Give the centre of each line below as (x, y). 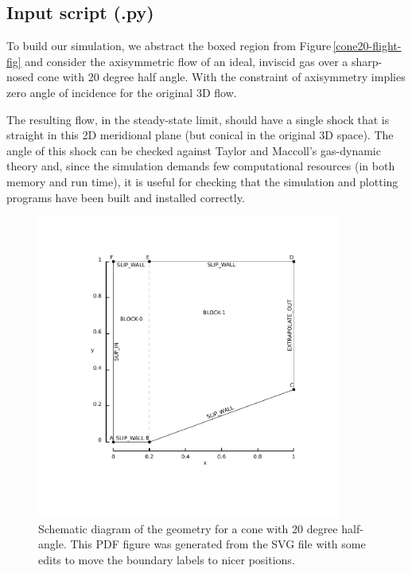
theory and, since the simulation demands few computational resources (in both (201, 166)
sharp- (367, 61)
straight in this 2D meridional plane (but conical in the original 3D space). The (200, 135)
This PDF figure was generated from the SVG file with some (218, 544)
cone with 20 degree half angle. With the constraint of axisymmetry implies (221, 77)
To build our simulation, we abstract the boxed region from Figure (169, 46)
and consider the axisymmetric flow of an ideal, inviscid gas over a (187, 61)
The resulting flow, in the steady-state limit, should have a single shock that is (198, 119)
